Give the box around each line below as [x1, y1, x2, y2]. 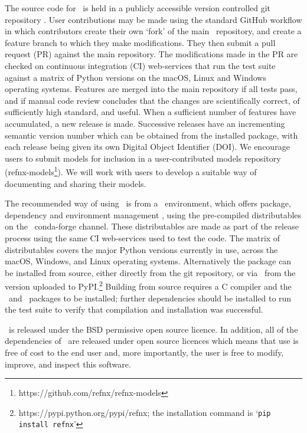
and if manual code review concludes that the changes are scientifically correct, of [5, 94, 300, 106]
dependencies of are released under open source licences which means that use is [5, 334, 299, 347]
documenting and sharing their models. [5, 177, 146, 189]
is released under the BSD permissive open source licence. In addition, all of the [8, 323, 298, 335]
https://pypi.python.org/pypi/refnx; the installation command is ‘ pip [18, 406, 271, 418]
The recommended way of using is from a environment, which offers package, [5, 197, 291, 209]
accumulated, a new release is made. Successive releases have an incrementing [5, 117, 285, 129]
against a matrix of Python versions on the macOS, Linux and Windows [5, 71, 266, 83]
